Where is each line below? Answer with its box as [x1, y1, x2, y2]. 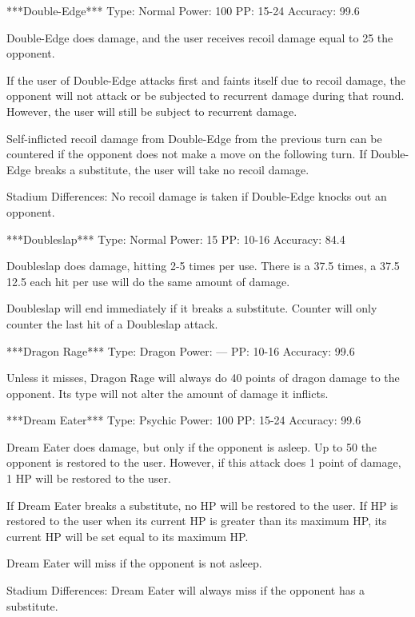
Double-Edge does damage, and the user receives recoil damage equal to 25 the [6, 29, 393, 46]
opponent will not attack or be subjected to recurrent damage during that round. [6, 87, 405, 104]
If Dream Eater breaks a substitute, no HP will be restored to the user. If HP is [6, 496, 398, 513]
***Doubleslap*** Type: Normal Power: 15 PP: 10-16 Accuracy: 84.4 [6, 230, 345, 247]
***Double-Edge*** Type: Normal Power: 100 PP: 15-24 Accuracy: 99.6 [6, 2, 360, 18]
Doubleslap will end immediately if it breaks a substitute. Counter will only [6, 300, 377, 316]
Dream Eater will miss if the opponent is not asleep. [6, 555, 262, 571]
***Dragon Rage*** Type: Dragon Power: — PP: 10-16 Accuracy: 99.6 [6, 342, 355, 359]
